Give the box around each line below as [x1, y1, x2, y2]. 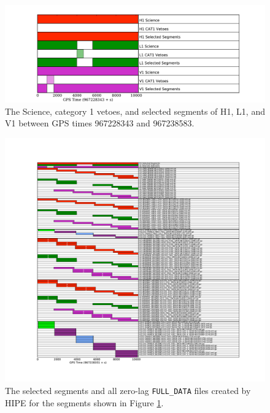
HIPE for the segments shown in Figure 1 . [5, 396, 164, 409]
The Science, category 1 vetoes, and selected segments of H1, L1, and [5, 104, 265, 117]
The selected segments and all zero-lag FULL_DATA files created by [5, 384, 251, 396]
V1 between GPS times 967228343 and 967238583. [5, 117, 195, 129]
